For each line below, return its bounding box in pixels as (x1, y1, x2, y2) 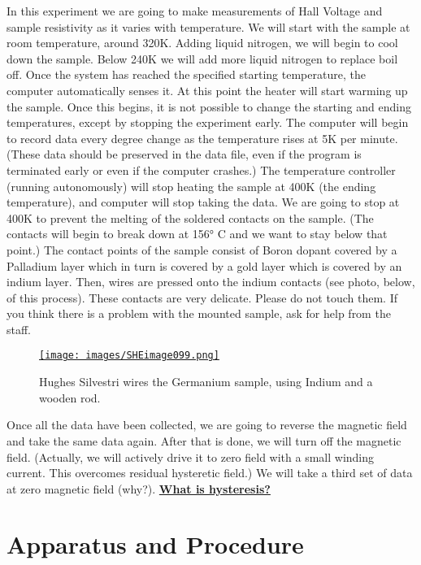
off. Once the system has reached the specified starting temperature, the (7, 66, 366, 83)
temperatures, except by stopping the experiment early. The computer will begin (7, 114, 409, 131)
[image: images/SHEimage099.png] (39, 350, 219, 362)
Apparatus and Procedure (7, 528, 304, 561)
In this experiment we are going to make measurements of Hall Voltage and (7, 2, 383, 19)
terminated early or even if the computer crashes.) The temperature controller (7, 161, 396, 178)
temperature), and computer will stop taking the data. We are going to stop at (7, 193, 400, 211)
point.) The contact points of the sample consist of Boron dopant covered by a (7, 241, 397, 258)
